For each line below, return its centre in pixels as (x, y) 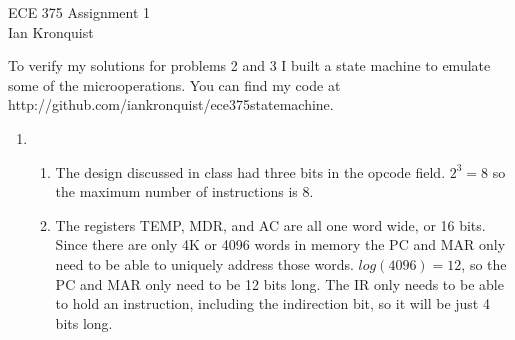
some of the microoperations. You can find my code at (174, 84)
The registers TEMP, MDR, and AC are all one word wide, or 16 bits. (270, 224)
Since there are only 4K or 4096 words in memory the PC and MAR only (280, 244)
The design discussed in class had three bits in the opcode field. (250, 171)
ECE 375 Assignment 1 (79, 12)
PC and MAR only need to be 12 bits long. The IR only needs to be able (279, 283)
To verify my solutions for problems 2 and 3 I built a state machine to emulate (249, 65)
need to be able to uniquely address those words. (204, 263)
